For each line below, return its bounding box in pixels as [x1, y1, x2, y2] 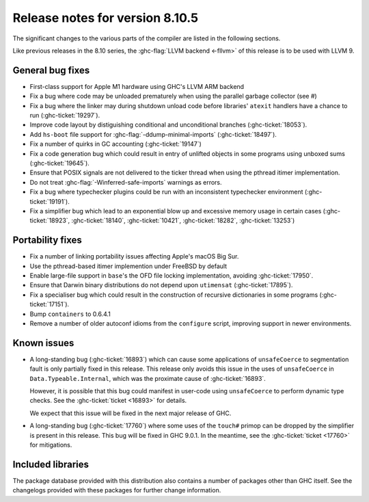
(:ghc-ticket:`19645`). [29, 159, 90, 167]
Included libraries [12, 458, 89, 470]
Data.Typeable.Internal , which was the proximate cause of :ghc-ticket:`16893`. [29, 374, 266, 382]
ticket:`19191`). [29, 197, 70, 205]
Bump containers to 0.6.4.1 [29, 310, 111, 318]
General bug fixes [12, 64, 90, 76]
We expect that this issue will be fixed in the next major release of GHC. [29, 409, 232, 417]
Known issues [12, 337, 74, 349]
